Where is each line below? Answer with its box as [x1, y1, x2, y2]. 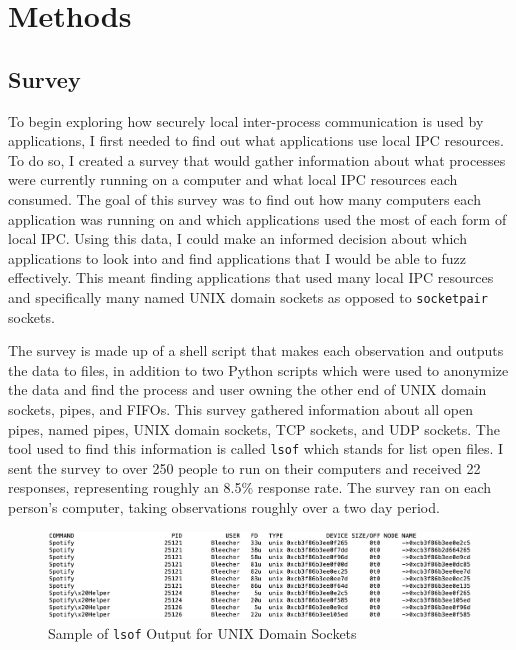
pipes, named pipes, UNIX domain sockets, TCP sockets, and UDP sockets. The [8, 418, 500, 439]
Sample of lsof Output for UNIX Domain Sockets [48, 622, 357, 643]
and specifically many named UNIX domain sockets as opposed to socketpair [8, 286, 488, 307]
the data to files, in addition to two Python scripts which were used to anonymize [8, 359, 509, 380]
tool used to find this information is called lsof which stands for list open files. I [8, 438, 504, 459]
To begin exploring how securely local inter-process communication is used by [8, 110, 484, 131]
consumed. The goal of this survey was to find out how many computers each [8, 188, 481, 209]
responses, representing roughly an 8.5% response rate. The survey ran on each [8, 477, 492, 498]
